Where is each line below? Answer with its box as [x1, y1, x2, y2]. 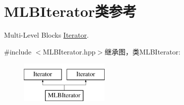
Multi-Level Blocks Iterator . [4, 30, 89, 40]
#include [4, 46, 32, 56]
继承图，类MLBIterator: [105, 46, 181, 56]
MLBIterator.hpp [43, 46, 96, 56]
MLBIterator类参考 [4, 1, 137, 21]
